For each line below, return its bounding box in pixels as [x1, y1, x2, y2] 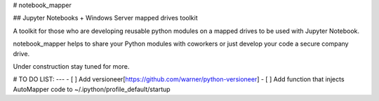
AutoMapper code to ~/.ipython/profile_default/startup [13, 85, 171, 93]
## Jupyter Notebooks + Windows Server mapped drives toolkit [13, 14, 198, 22]
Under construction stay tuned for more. [13, 62, 130, 70]
